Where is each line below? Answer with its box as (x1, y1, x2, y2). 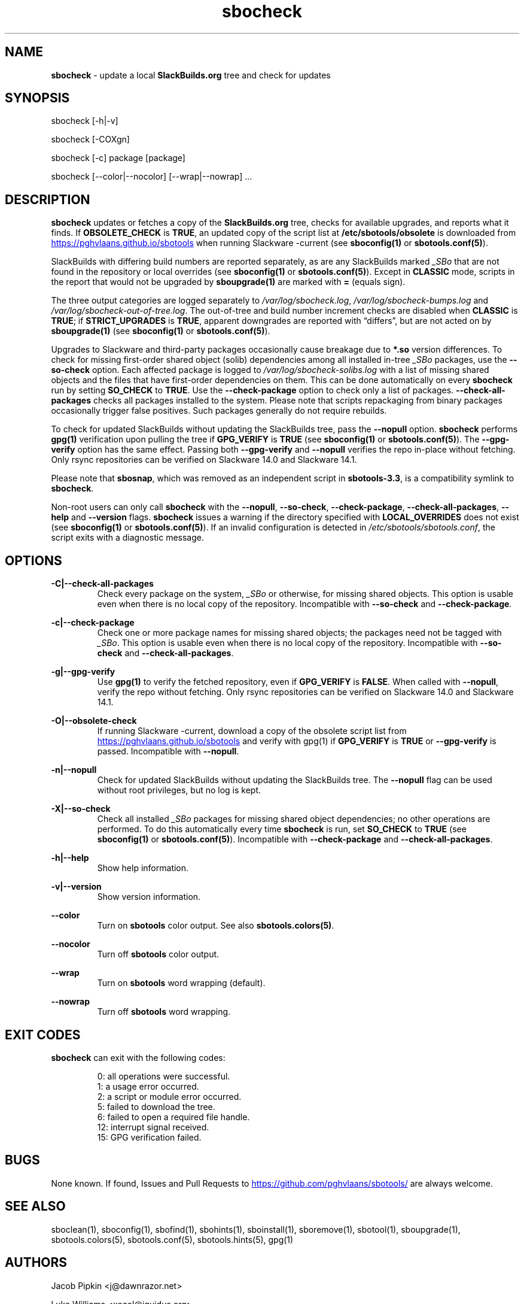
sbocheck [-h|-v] (51, 116, 118, 126)
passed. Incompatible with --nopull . (97, 746, 239, 757)
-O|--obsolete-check (51, 715, 137, 726)
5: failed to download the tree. (97, 1101, 215, 1112)
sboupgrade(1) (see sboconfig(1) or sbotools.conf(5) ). (51, 326, 270, 336)
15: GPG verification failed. (97, 1132, 202, 1142)
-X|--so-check (51, 803, 111, 814)
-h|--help (51, 853, 89, 863)
